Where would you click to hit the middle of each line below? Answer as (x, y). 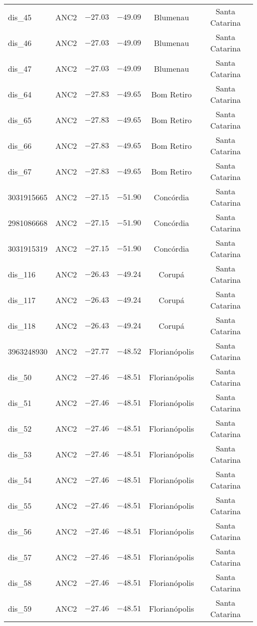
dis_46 (20, 43)
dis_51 (20, 402)
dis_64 (20, 94)
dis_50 (20, 377)
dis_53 (20, 454)
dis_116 (22, 274)
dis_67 (20, 171)
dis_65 (20, 120)
